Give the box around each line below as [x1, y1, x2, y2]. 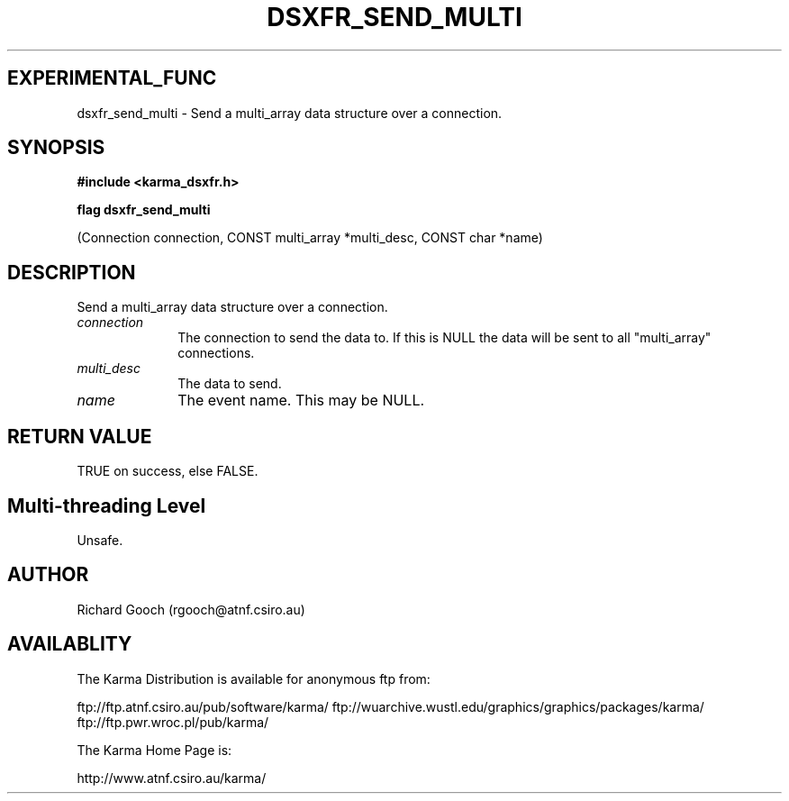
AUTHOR [7, 563, 89, 587]
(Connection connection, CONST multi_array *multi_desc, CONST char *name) [77, 230, 543, 246]
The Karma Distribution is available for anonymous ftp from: [77, 670, 431, 687]
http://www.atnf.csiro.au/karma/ [77, 769, 267, 786]
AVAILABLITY [7, 633, 132, 656]
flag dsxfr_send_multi [77, 202, 211, 218]
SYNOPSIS [7, 136, 105, 159]
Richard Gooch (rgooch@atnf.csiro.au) [77, 601, 305, 617]
